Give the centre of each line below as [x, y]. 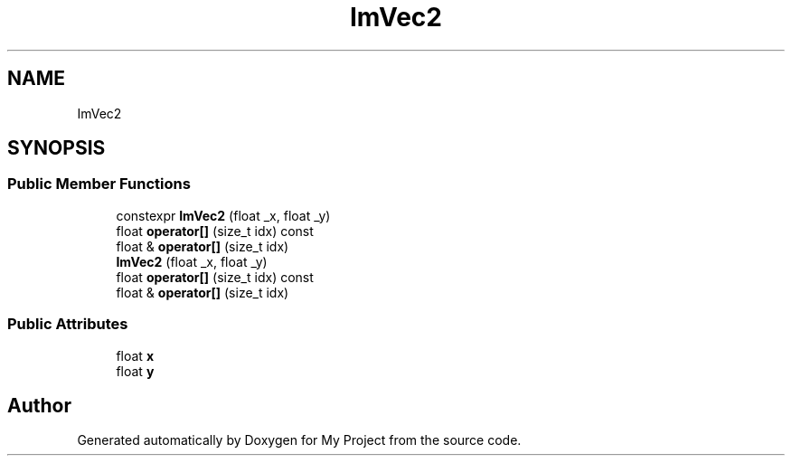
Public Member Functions [99, 184]
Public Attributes [68, 324]
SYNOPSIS [57, 148]
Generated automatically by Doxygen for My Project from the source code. [299, 440]
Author [39, 405]
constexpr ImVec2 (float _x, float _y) [223, 215]
